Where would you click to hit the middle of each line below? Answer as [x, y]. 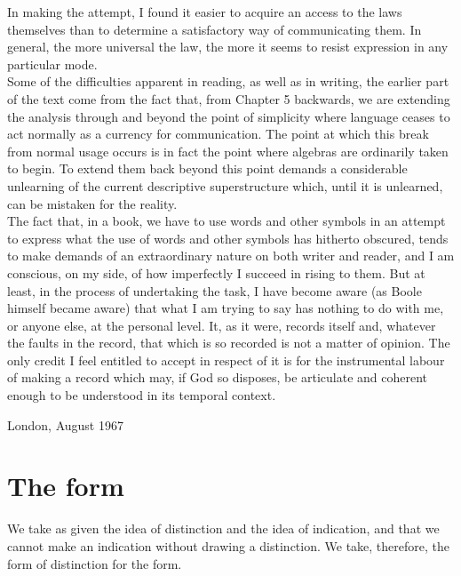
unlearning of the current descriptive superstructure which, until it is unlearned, [225, 185]
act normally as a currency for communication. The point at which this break [218, 134]
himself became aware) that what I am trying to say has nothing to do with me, [226, 308]
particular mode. [52, 64]
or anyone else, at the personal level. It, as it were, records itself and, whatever [222, 325]
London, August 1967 [65, 424]
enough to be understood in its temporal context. [142, 395]
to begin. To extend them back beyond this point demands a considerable [207, 168]
